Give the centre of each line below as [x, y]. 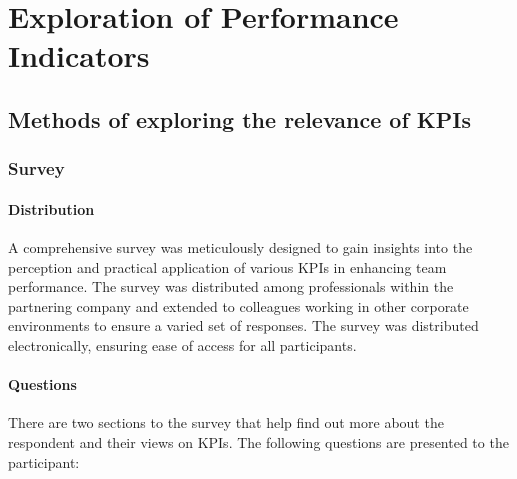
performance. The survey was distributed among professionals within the [231, 286]
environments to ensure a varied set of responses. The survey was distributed [243, 325]
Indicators [79, 55]
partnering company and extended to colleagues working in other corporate [238, 305]
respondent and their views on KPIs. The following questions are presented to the [258, 441]
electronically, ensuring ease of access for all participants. [182, 344]
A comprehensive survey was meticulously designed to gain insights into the [240, 246]
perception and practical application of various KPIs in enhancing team [227, 266]
